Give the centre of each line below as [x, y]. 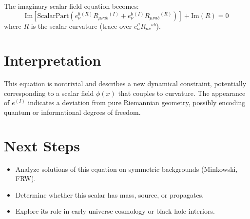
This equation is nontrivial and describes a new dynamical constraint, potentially [125, 83]
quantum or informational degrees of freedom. [72, 112]
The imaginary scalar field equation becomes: [71, 6]
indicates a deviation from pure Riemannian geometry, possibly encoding [137, 102]
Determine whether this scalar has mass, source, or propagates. [110, 194]
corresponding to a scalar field [49, 93]
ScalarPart [53, 16]
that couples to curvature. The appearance [182, 93]
